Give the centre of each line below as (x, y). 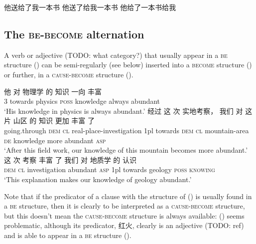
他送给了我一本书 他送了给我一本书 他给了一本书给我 (90, 7)
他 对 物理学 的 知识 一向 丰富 (53, 91)
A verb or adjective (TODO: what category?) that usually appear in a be (116, 55)
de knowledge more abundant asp (55, 140)
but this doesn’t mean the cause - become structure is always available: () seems (124, 215)
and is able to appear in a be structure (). (68, 235)
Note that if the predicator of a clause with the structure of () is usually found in (128, 196)
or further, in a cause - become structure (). (69, 74)
